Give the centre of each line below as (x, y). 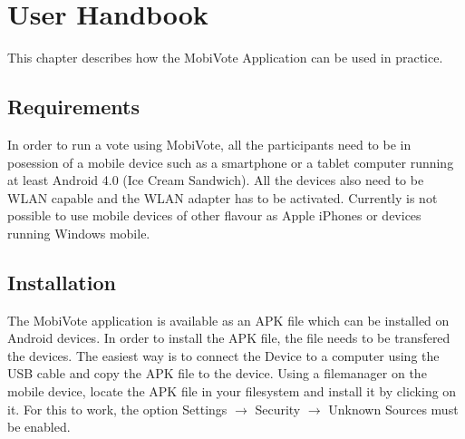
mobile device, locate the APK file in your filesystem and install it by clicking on (232, 391)
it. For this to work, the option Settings (117, 409)
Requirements (73, 107)
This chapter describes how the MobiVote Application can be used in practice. (225, 58)
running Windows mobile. (79, 233)
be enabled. (39, 427)
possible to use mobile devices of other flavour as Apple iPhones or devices (214, 215)
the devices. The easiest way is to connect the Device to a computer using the (223, 355)
